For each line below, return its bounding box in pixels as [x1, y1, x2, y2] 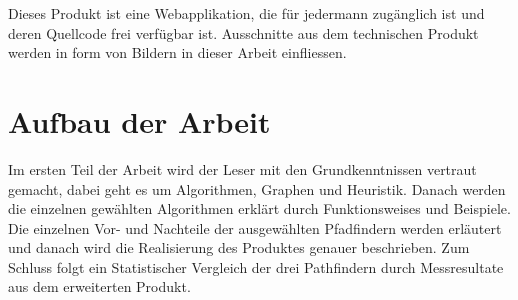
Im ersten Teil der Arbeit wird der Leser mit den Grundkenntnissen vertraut [8, 158, 477, 179]
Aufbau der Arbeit [8, 100, 271, 141]
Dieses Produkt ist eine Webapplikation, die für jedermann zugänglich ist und [8, 3, 485, 23]
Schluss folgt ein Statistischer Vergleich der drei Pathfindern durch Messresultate [8, 256, 504, 277]
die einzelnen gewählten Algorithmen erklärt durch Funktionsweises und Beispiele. [8, 198, 511, 219]
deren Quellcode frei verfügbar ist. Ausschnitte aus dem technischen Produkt [8, 22, 479, 43]
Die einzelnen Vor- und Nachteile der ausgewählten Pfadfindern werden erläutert [8, 217, 502, 238]
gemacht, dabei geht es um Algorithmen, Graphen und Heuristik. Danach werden [8, 178, 506, 199]
